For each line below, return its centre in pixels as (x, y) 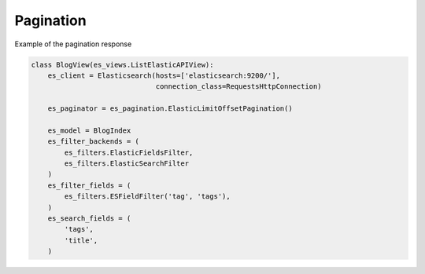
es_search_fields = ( (89, 219)
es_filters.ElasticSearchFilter (126, 164)
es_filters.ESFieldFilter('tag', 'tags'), (148, 197)
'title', (81, 240)
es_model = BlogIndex (89, 130)
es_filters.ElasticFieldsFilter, (129, 152)
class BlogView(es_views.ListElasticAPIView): (122, 64)
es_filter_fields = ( (89, 185)
